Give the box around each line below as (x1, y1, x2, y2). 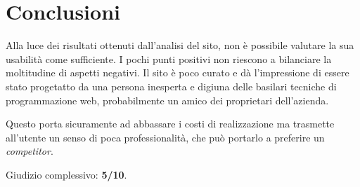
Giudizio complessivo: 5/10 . (6, 167, 127, 181)
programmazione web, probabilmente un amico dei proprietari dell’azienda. (6, 92, 329, 107)
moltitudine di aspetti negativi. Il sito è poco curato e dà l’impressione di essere (6, 65, 349, 80)
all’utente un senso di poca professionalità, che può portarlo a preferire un (6, 130, 325, 144)
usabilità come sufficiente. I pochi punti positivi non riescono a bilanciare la (6, 51, 332, 66)
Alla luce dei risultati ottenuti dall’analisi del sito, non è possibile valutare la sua (6, 38, 354, 53)
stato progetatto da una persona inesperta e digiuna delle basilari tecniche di (6, 78, 337, 93)
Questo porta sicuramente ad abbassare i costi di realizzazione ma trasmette (6, 116, 335, 131)
